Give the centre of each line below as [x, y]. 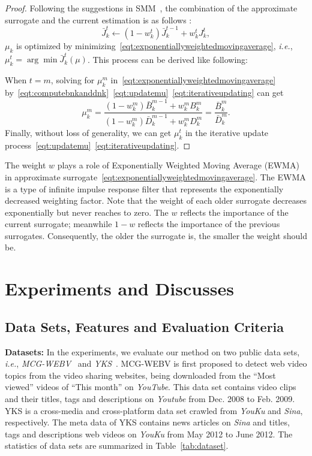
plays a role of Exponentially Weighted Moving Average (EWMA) [178, 165]
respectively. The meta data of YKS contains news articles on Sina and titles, [147, 422]
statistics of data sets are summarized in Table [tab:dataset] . [117, 446]
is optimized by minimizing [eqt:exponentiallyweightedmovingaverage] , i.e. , [154, 45]
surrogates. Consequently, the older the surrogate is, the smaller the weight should [156, 235]
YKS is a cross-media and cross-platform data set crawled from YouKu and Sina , [154, 410]
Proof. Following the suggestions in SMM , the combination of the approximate [151, 8]
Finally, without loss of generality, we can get [88, 132]
